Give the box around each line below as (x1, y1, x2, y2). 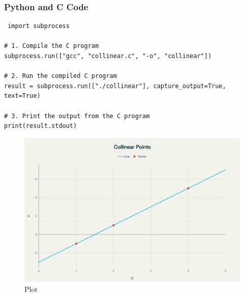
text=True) (4, 92, 41, 100)
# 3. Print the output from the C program (4, 112, 150, 120)
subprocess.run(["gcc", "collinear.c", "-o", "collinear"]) (4, 52, 212, 60)
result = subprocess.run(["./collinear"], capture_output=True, (4, 82, 226, 90)
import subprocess (8, 22, 70, 30)
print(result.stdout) (4, 122, 77, 130)
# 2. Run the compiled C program (4, 72, 117, 80)
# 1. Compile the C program (4, 42, 99, 50)
